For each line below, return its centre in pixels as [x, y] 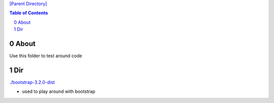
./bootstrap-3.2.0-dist [32, 82]
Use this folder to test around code [46, 56]
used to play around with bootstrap [59, 91]
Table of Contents [29, 13]
